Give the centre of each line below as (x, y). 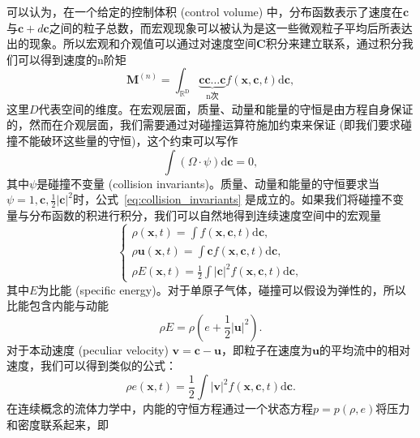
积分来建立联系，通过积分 (334, 43)
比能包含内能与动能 (58, 305)
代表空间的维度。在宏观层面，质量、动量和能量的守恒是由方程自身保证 (226, 108)
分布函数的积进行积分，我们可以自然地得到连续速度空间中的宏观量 (205, 215)
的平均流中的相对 (364, 349)
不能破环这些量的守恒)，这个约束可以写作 (128, 140)
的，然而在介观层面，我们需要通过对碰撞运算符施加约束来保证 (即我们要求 (204, 125)
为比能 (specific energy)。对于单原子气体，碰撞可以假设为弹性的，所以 (222, 289)
